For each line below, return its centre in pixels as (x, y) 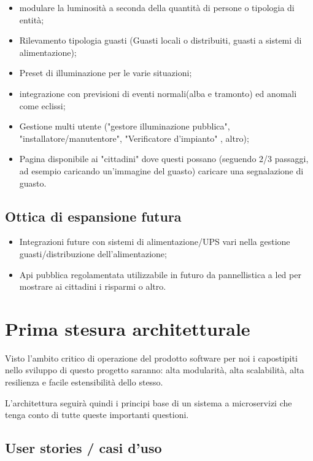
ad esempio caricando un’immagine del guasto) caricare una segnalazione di (161, 170)
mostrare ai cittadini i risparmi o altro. (93, 286)
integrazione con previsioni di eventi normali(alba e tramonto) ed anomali (158, 93)
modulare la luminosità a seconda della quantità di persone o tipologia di (157, 7)
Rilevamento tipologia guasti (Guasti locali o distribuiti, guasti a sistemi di (160, 40)
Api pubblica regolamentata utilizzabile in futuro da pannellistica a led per (160, 274)
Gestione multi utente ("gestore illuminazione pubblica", (125, 126)
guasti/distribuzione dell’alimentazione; (93, 253)
